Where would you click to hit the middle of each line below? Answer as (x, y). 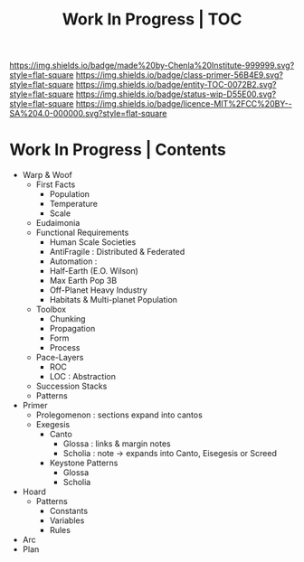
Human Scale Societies (93, 242)
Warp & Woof (47, 175)
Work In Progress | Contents (118, 150)
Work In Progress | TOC (152, 19)
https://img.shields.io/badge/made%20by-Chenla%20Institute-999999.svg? (152, 66)
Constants (69, 511)
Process (65, 348)
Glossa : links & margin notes (117, 444)
